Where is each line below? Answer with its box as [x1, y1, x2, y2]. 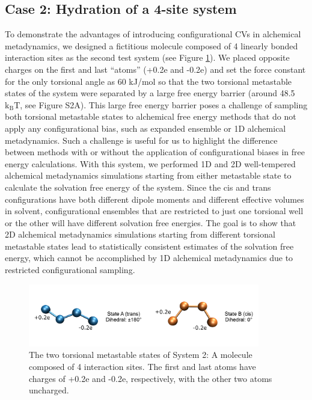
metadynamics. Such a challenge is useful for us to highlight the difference [5, 134, 278, 146]
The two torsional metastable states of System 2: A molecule [29, 348, 252, 361]
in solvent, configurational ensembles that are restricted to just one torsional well [5, 205, 304, 217]
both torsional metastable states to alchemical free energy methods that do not [5, 110, 296, 123]
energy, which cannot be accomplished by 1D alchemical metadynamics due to [5, 251, 293, 264]
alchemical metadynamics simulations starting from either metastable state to [5, 169, 292, 182]
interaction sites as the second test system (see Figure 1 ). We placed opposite [5, 51, 290, 64]
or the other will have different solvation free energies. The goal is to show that [5, 216, 296, 229]
